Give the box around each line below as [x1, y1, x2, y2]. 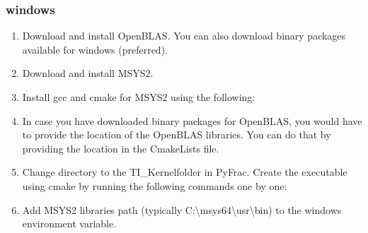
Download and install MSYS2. [22, 66, 154, 80]
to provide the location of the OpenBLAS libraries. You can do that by [22, 127, 331, 142]
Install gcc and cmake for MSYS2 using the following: [22, 90, 255, 104]
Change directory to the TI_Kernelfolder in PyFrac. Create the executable [22, 165, 347, 179]
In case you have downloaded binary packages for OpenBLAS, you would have [22, 113, 362, 128]
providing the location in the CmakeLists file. [22, 141, 219, 155]
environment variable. [22, 216, 117, 231]
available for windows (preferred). [22, 42, 168, 56]
